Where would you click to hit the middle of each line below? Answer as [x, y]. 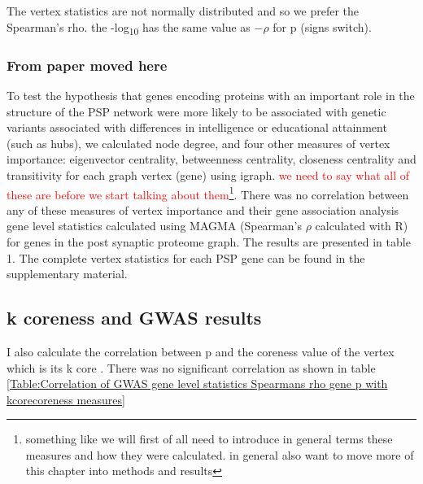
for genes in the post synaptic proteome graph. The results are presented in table [209, 241]
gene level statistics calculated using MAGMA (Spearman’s [154, 226]
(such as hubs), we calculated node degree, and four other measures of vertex [198, 143]
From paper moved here [87, 65]
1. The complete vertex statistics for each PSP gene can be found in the [186, 257]
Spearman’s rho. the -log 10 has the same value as [129, 28]
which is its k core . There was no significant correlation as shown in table [191, 367]
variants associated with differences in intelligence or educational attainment [197, 127]
